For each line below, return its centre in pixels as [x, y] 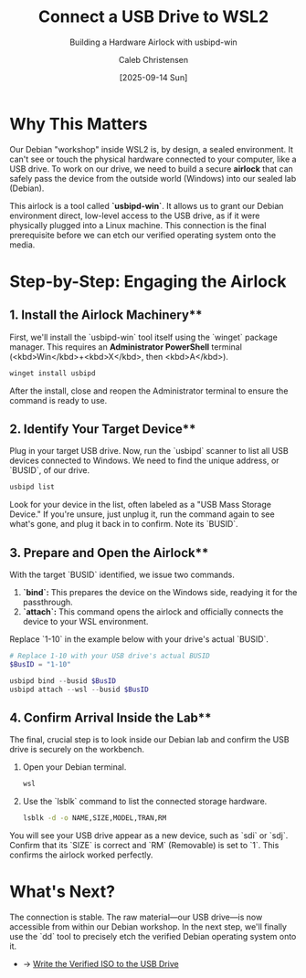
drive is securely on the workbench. [77, 750]
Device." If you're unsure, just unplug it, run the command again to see [142, 514]
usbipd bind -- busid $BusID [63, 681]
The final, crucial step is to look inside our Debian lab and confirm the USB [149, 740]
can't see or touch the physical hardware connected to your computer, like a [153, 159]
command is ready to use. [58, 400]
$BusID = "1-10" [40, 664]
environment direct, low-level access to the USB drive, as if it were [135, 216]
